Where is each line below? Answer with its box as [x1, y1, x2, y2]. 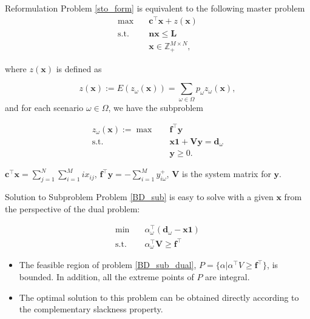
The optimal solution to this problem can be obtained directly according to [19, 290, 299, 303]
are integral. [205, 270, 250, 283]
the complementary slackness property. [19, 303, 163, 315]
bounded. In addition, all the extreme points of [19, 270, 194, 283]
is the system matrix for [182, 167, 271, 180]
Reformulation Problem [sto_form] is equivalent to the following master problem [5, 2, 305, 14]
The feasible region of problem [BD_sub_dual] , [19, 258, 197, 271]
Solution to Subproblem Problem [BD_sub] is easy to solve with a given [5, 190, 274, 203]
